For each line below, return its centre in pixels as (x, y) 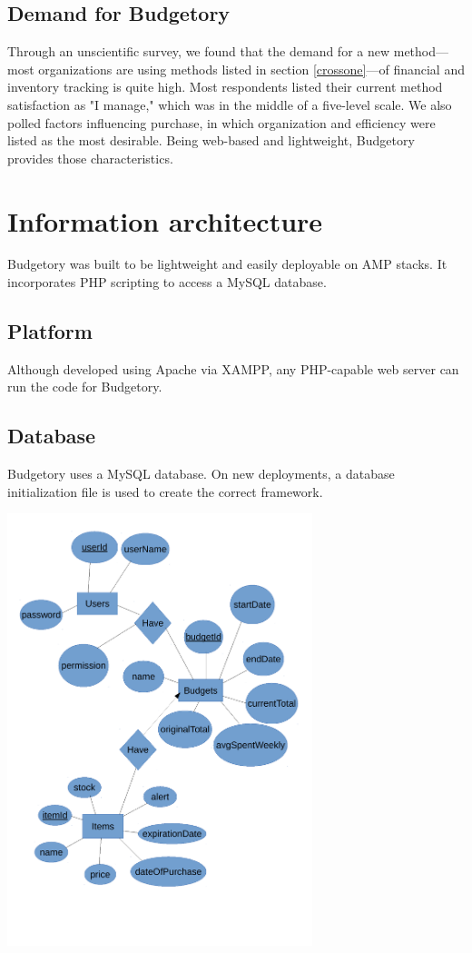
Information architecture (165, 220)
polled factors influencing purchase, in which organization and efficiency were (221, 122)
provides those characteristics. (90, 158)
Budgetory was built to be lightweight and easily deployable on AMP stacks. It (227, 264)
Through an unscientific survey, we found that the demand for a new (199, 51)
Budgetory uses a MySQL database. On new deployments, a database (201, 474)
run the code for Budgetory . (85, 387)
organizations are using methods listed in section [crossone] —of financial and (251, 69)
